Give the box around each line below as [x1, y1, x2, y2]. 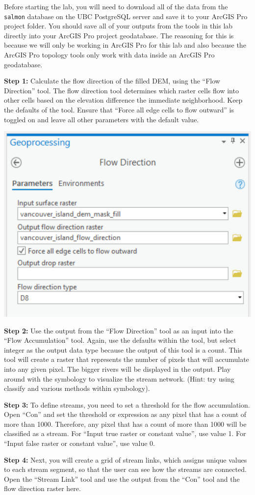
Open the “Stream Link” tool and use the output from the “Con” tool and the [4, 473, 240, 484]
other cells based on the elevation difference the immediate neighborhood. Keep [4, 95, 243, 105]
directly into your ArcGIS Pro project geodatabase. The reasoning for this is [4, 30, 234, 40]
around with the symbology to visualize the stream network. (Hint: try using [4, 373, 234, 384]
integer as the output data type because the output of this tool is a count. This [4, 344, 242, 355]
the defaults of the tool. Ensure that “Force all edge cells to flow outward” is [4, 105, 234, 114]
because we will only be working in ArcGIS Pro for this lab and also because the [4, 40, 246, 50]
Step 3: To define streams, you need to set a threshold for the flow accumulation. [4, 399, 250, 410]
